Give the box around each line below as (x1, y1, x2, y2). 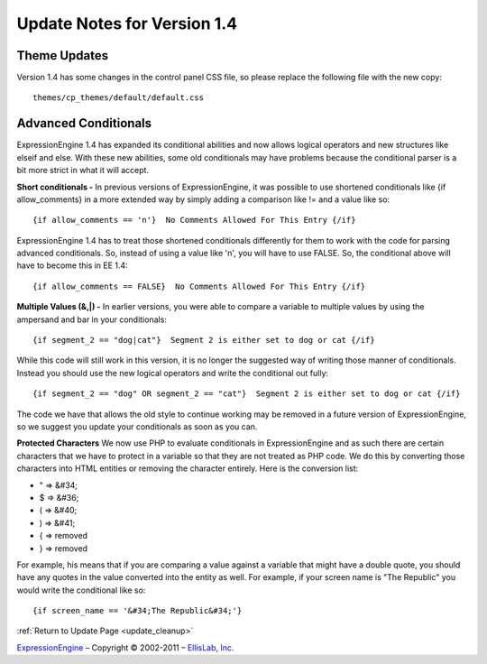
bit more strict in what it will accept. (16, 165, 149, 176)
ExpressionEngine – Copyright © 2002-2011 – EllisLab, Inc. (16, 641, 234, 653)
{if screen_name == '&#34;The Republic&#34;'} (32, 605, 243, 616)
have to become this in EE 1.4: (16, 260, 128, 271)
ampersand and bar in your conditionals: (16, 314, 167, 325)
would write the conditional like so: (16, 585, 146, 595)
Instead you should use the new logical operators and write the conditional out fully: (16, 367, 329, 378)
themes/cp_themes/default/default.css (32, 93, 205, 103)
